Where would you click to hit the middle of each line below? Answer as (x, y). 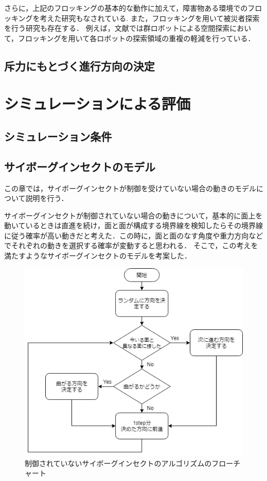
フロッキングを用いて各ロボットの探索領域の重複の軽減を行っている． (137, 38)
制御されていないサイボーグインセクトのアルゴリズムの (118, 463)
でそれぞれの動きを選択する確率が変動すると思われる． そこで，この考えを (131, 245)
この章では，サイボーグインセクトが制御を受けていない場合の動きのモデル (130, 188)
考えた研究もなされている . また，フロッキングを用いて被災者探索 (150, 18)
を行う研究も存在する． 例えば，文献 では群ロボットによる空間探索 (117, 28)
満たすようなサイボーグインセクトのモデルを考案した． (98, 256)
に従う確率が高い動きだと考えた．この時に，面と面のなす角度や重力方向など (134, 235)
